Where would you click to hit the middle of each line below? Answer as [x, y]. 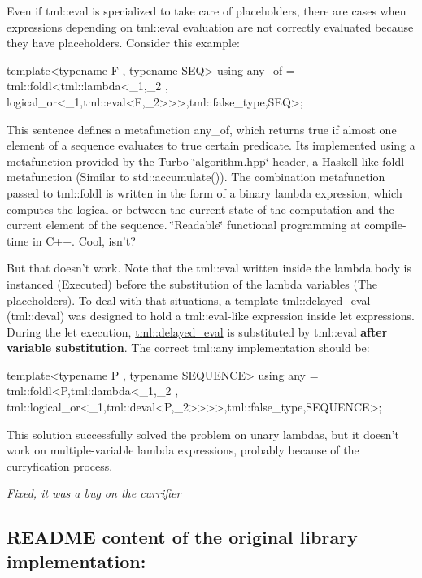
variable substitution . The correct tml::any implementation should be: [188, 348]
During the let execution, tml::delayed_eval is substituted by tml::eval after [197, 331]
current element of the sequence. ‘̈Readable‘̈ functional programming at [184, 225]
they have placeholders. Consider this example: [123, 43]
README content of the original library [182, 537]
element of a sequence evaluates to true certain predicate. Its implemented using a [211, 145]
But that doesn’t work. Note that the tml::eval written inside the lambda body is [209, 268]
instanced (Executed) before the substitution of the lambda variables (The [192, 283]
